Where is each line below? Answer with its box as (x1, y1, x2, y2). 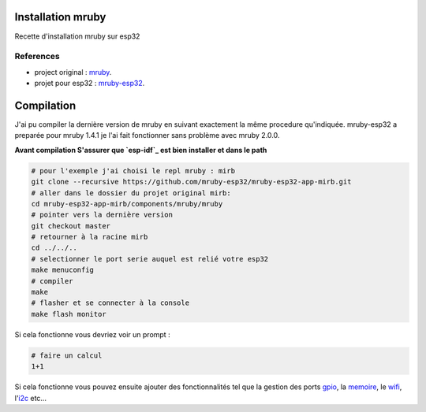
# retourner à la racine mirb (31, 232, 148, 242)
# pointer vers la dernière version (31, 210, 174, 220)
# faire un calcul (31, 351, 103, 360)
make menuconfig (31, 265, 95, 275)
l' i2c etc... (14, 393, 47, 403)
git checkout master (31, 221, 110, 230)
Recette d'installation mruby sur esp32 (14, 32, 140, 41)
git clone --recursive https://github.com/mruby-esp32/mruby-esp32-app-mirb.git (31, 177, 352, 187)
